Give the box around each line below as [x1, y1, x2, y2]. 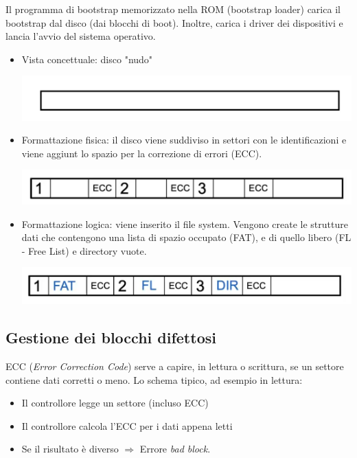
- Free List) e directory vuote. [21, 243, 147, 257]
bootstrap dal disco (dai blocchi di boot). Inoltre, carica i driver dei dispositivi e [5, 15, 343, 30]
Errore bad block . [139, 442, 211, 456]
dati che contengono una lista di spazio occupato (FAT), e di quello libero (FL [21, 230, 352, 244]
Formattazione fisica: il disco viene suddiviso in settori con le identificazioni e [21, 133, 347, 147]
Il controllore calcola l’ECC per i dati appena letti [21, 418, 233, 433]
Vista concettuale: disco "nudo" [21, 51, 153, 66]
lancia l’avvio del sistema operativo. [5, 29, 156, 43]
